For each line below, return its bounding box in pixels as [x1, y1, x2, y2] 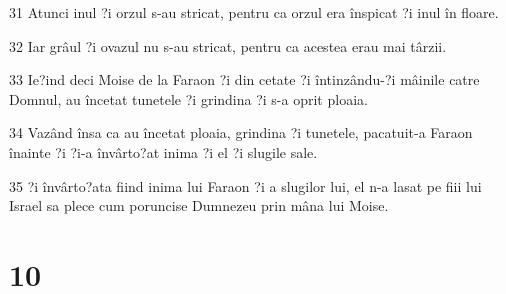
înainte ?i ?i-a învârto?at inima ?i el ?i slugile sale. [9, 141, 318, 162]
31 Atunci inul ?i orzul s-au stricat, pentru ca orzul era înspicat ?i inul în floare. [9, 2, 499, 22]
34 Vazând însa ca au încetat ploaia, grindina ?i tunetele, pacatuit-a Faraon [9, 122, 473, 143]
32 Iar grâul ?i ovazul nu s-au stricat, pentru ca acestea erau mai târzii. [9, 35, 447, 56]
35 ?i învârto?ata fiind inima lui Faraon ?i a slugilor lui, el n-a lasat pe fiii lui [9, 175, 482, 196]
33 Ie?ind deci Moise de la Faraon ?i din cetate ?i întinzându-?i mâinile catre [9, 69, 480, 90]
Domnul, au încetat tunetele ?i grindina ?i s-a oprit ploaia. [9, 88, 368, 109]
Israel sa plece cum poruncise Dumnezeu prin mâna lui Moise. [9, 195, 389, 216]
